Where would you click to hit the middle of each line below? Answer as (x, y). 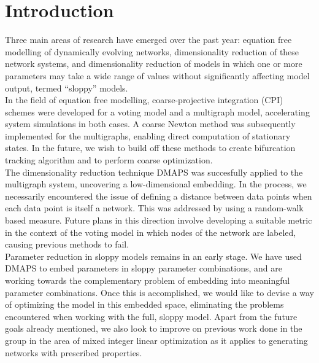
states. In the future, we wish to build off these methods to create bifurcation (150, 148)
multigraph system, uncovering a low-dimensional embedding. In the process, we (156, 184)
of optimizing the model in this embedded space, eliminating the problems (144, 304)
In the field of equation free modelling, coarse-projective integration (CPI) (144, 100)
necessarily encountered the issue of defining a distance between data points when (159, 196)
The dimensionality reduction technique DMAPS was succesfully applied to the (154, 172)
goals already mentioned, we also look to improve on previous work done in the (154, 328)
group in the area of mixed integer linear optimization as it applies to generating (156, 340)
